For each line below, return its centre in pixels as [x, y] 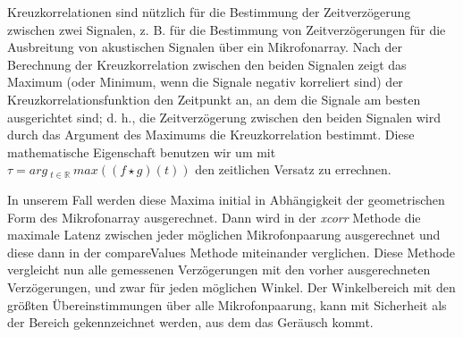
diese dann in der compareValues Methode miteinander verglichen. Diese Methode [231, 252]
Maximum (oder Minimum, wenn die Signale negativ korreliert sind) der [205, 82]
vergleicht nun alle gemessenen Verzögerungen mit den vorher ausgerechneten [219, 270]
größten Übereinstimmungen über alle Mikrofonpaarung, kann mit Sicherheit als [227, 304]
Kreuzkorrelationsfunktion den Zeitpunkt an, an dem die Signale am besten [214, 99]
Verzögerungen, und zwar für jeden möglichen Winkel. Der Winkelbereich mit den [231, 286]
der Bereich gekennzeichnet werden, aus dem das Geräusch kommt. [190, 322]
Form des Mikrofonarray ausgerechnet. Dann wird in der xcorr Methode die [214, 217]
